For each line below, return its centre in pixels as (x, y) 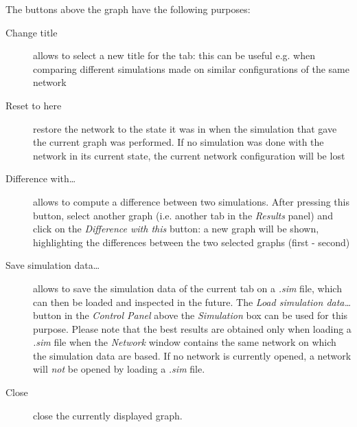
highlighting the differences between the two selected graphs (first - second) (192, 242)
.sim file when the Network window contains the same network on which (185, 342)
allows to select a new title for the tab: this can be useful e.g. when (174, 55)
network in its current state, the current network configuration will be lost (189, 155)
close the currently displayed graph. (108, 415)
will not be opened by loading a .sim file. (119, 369)
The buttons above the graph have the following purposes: (128, 9)
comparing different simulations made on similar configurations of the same (191, 68)
